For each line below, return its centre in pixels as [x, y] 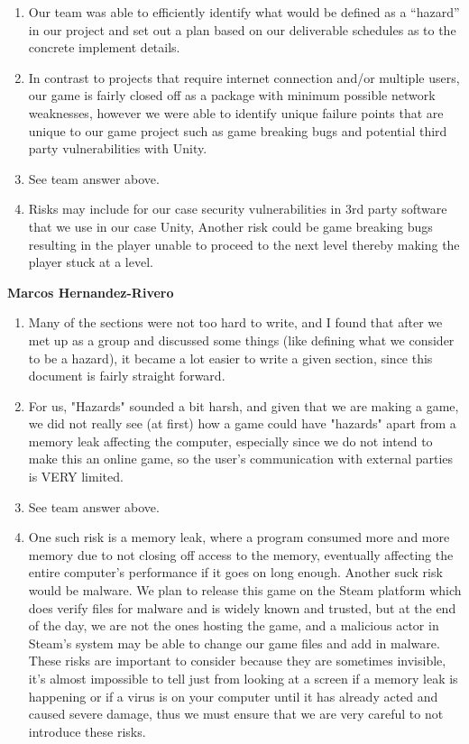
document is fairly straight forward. [127, 376]
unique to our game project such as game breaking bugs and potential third [238, 130]
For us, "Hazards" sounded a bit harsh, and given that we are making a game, [244, 405]
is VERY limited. [76, 477]
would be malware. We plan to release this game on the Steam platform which [245, 590]
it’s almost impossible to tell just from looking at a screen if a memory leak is [243, 678]
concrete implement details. [104, 47]
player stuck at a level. [91, 262]
